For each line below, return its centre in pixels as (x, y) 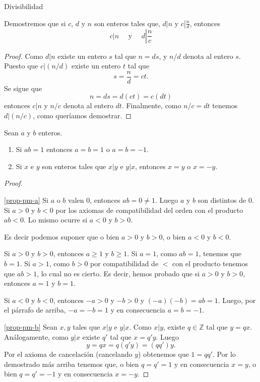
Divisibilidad (24, 6)
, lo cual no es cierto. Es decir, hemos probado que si (118, 273)
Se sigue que (23, 88)
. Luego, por (237, 300)
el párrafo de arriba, (35, 310)
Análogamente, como (36, 336)
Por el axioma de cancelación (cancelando (68, 354)
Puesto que (21, 66)
